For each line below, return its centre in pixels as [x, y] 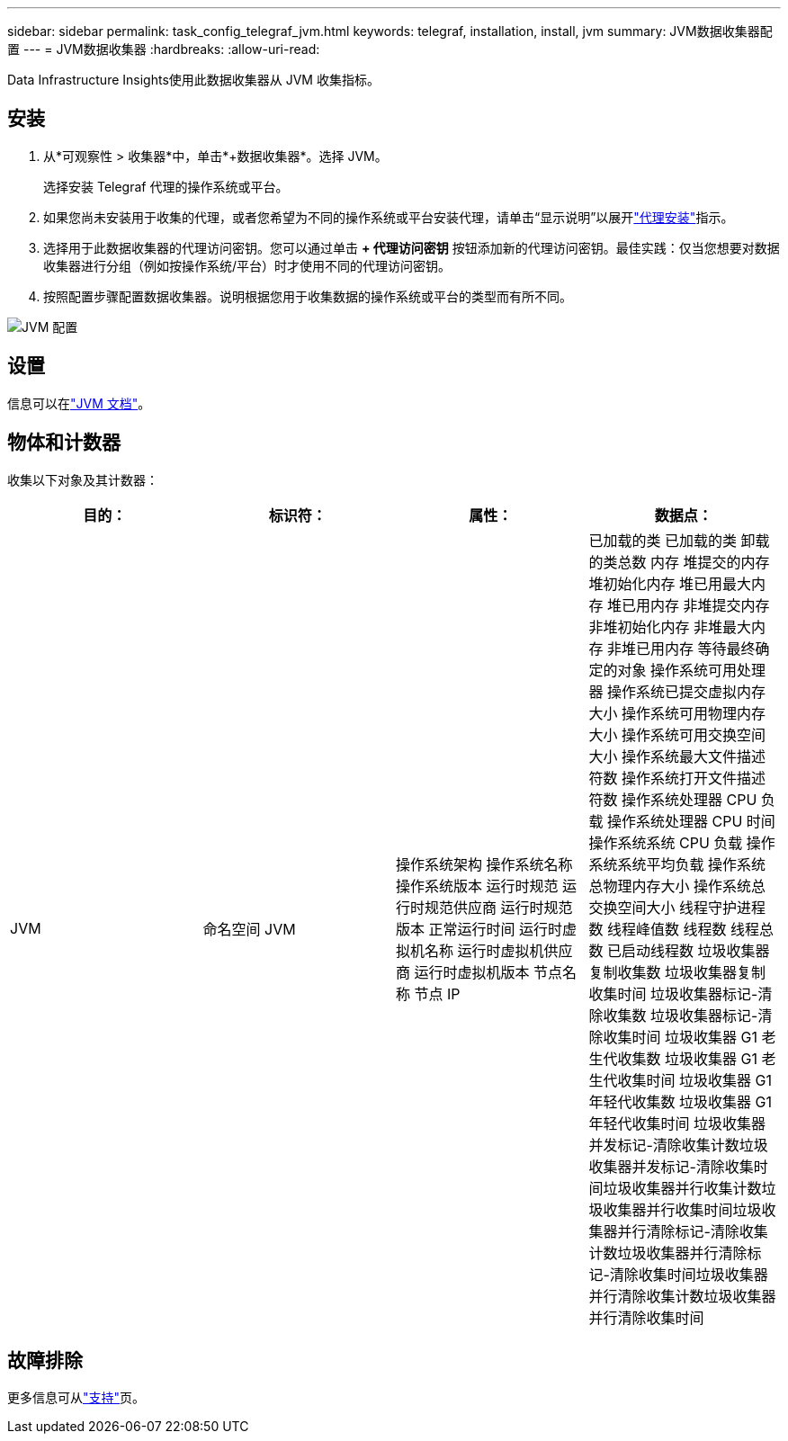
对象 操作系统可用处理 [692, 670]
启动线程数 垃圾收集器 [696, 950]
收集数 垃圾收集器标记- [681, 1015]
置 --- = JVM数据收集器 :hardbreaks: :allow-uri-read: [164, 49]
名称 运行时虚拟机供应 [499, 950]
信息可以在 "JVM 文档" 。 [79, 403]
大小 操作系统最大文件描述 [677, 756]
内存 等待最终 [710, 648]
